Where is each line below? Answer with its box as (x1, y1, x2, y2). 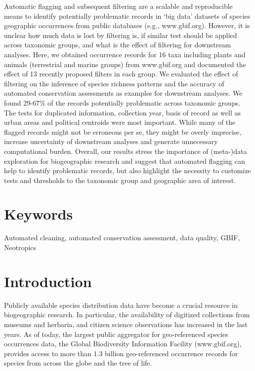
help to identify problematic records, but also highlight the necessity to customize (4, 165, 251, 176)
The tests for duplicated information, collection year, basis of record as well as (4, 107, 241, 117)
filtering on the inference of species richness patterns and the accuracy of (4, 78, 224, 88)
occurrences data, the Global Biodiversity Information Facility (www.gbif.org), (4, 338, 242, 349)
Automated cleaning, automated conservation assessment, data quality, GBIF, (4, 232, 240, 243)
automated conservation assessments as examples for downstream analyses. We (4, 88, 243, 98)
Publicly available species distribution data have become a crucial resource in (4, 299, 238, 310)
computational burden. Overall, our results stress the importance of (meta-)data (4, 146, 247, 156)
